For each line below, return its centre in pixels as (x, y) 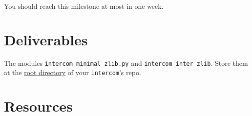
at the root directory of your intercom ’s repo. (73, 72)
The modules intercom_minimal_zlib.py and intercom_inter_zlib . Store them (126, 63)
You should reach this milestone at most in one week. (84, 6)
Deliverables (46, 39)
